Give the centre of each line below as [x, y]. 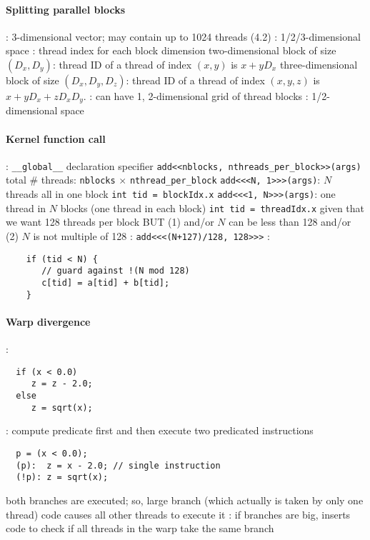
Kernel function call [56, 138]
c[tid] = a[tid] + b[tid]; [106, 283]
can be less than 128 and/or [290, 222]
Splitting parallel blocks [66, 9]
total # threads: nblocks [61, 180]
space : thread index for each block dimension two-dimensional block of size [171, 50]
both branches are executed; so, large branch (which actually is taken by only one [185, 500]
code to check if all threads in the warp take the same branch [140, 528]
